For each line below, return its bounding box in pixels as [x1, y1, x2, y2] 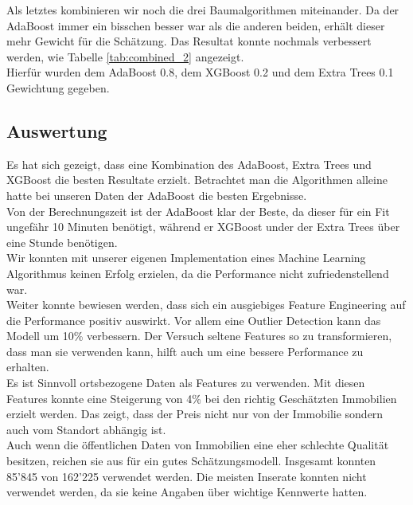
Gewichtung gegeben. [6, 79, 110, 96]
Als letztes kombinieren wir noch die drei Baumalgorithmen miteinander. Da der [6, 2, 399, 18]
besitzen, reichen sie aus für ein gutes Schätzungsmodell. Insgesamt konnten [6, 452, 376, 469]
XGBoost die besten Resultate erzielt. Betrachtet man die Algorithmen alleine [6, 171, 388, 188]
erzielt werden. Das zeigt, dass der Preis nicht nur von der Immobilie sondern [6, 405, 384, 422]
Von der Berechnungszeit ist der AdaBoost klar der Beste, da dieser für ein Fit [6, 202, 390, 219]
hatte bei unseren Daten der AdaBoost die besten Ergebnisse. [6, 186, 307, 203]
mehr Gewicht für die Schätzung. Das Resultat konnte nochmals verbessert [6, 33, 372, 49]
